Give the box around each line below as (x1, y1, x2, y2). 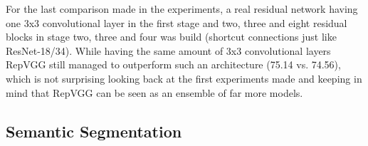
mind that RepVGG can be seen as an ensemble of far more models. (6, 85, 303, 100)
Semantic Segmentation (6, 120, 182, 142)
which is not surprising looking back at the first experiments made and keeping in (6, 71, 362, 85)
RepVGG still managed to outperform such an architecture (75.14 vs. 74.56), (6, 57, 341, 72)
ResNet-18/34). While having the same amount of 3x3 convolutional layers (6, 43, 331, 58)
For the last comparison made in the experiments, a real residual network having (6, 1, 358, 16)
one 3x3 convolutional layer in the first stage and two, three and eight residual (6, 15, 347, 30)
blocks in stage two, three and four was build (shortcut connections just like (6, 29, 337, 44)
